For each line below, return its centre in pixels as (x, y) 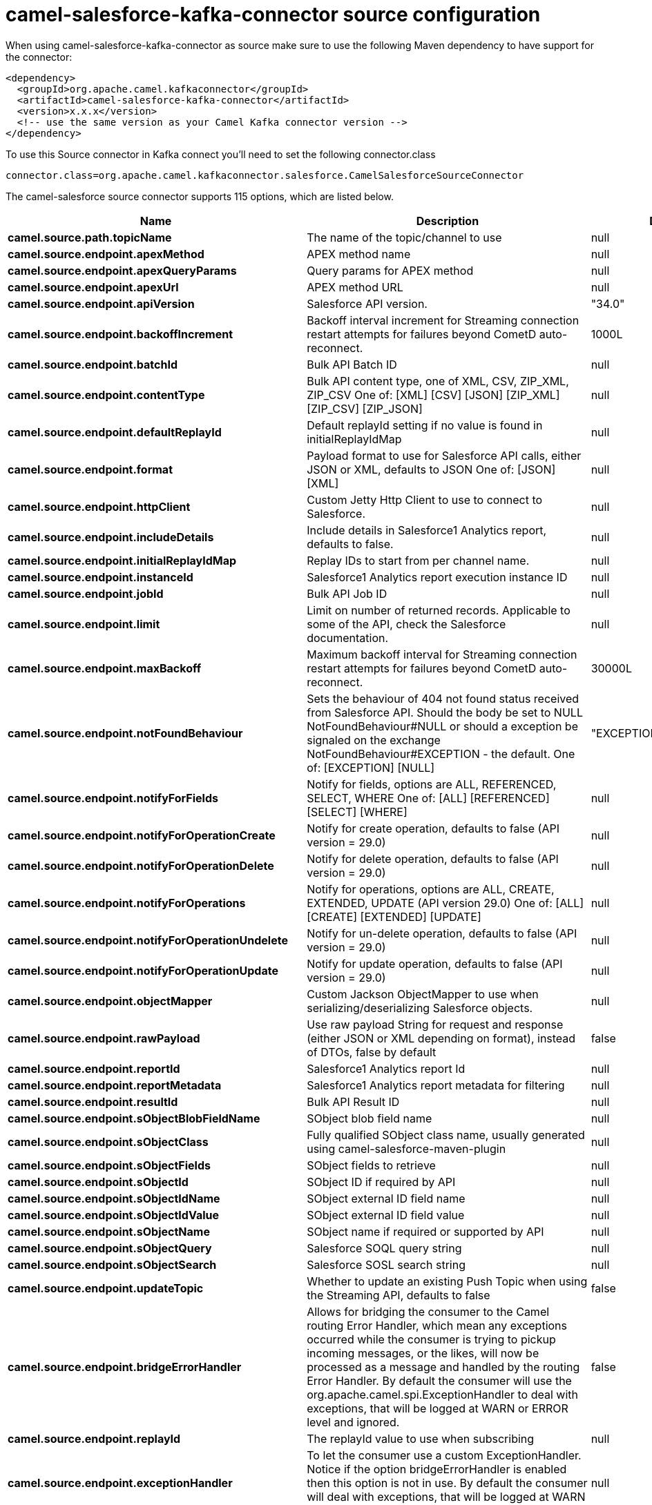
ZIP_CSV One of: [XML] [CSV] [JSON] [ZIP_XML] (433, 395)
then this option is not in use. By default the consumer (447, 1483)
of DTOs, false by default (372, 1052)
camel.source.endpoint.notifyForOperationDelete (141, 865)
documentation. (348, 638)
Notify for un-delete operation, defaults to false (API (442, 933)
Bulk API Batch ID (352, 364)
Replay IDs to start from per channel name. (418, 560)
